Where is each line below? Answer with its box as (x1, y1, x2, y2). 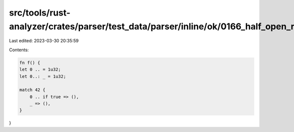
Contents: (9, 47, 29, 53)
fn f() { (19, 60, 41, 65)
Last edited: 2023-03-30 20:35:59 (9, 38, 79, 44)
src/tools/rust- (9, 7, 71, 18)
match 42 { (19, 87, 46, 93)
